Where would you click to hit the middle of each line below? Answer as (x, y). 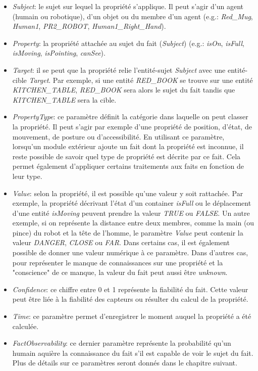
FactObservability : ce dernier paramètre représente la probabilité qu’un (122, 343)
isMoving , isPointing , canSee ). (59, 53)
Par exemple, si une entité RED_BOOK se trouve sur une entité (153, 80)
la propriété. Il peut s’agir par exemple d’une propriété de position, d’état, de (132, 126)
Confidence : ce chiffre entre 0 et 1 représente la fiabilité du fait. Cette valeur (130, 289)
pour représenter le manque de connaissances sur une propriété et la (118, 262)
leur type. (27, 176)
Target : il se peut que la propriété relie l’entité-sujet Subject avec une (119, 69)
